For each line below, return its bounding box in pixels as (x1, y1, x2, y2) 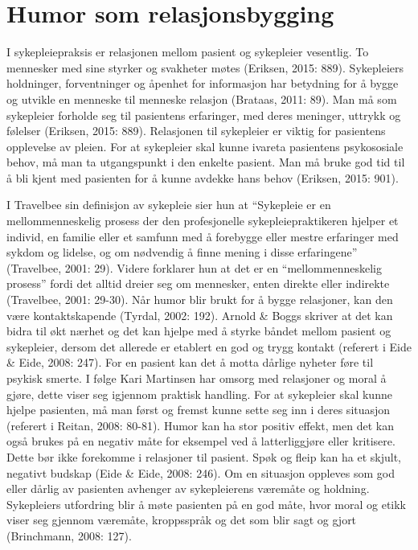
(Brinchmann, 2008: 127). (6, 527, 132, 544)
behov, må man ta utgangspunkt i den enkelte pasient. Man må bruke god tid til (6, 154, 405, 170)
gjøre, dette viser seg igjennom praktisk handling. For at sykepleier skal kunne (6, 385, 392, 402)
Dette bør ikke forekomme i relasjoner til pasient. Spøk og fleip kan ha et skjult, (6, 448, 401, 465)
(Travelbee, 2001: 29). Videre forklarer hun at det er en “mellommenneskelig (6, 259, 382, 276)
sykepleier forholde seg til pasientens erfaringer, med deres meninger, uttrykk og (6, 106, 401, 123)
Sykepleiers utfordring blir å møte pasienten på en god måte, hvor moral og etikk (6, 495, 407, 512)
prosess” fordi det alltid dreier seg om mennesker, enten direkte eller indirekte (6, 275, 390, 292)
